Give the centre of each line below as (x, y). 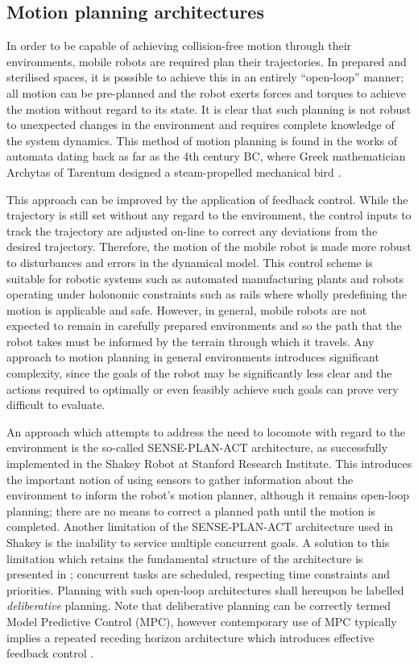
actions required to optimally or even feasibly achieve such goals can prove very (203, 388)
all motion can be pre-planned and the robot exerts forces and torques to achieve (206, 92)
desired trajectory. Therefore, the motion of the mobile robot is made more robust (209, 246)
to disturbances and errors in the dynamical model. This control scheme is (190, 262)
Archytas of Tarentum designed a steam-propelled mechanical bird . (174, 171)
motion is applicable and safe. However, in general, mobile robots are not (187, 309)
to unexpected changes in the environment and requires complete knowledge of (201, 125)
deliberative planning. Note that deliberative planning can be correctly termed (199, 606)
